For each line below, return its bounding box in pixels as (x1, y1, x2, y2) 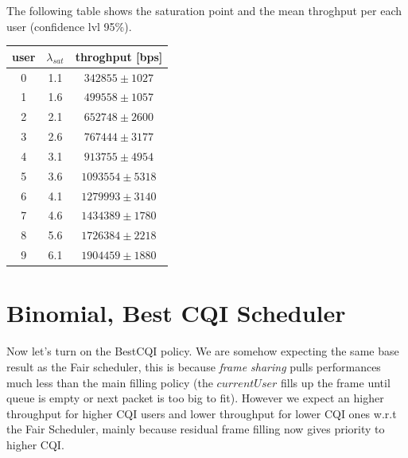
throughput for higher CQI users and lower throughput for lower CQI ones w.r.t (6, 405, 397, 421)
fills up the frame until (281, 374, 391, 390)
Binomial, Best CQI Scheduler (6, 297, 346, 329)
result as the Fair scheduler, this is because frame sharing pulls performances (6, 358, 381, 375)
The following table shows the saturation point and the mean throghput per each (6, 2, 402, 18)
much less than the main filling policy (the (6, 374, 213, 390)
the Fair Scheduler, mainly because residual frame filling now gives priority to (6, 421, 385, 437)
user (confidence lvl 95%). (6, 17, 132, 34)
